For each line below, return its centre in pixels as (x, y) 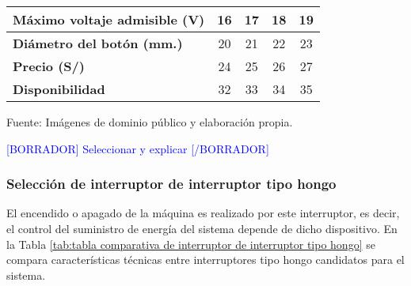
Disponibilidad (59, 89)
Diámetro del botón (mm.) (98, 43)
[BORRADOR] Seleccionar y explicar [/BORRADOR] (138, 148)
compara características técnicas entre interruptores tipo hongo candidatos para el (205, 260)
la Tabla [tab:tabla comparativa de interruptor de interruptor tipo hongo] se (191, 244)
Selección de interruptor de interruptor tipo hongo (171, 184)
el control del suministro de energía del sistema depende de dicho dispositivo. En (202, 228)
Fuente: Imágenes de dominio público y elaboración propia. (150, 122)
